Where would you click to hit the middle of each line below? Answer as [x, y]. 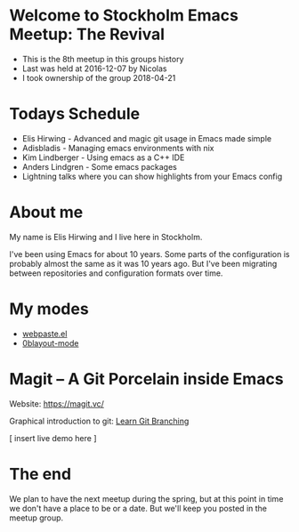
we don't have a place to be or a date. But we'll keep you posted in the [138, 508]
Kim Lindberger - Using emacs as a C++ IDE [103, 157]
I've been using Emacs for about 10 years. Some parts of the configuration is [149, 254]
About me [46, 212]
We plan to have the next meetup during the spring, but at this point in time [146, 498]
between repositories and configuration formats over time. [116, 273]
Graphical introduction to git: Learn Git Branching [99, 421]
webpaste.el [44, 334]
